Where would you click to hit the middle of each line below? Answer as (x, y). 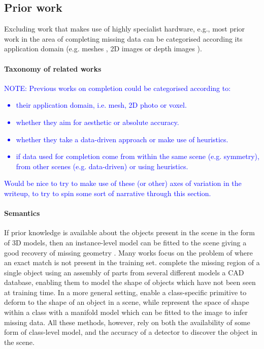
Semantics (22, 213)
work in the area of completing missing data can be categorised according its (123, 38)
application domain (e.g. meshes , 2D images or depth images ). (103, 49)
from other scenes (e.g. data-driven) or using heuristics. (102, 166)
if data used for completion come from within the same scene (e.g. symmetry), (138, 156)
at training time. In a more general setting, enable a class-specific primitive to (125, 292)
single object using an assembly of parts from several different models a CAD (124, 272)
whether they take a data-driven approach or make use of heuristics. (122, 139)
